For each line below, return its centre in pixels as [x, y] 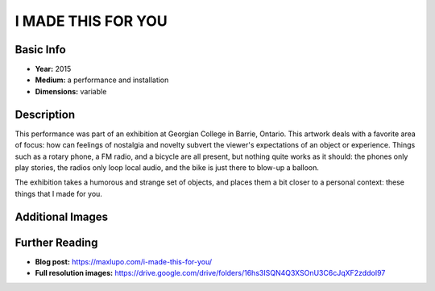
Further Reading [56, 242]
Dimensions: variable [71, 91]
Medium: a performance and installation [102, 80]
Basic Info [40, 50]
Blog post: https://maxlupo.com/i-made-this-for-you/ [124, 261]
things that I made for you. [58, 193]
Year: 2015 [53, 69]
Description [45, 114]
